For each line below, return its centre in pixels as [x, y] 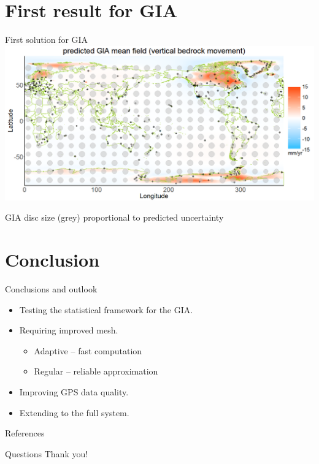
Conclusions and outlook [51, 289]
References [25, 433]
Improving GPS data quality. [74, 392]
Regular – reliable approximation [96, 371]
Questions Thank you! [47, 453]
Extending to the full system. [74, 412]
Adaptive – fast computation [88, 350]
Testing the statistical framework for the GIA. [106, 309]
